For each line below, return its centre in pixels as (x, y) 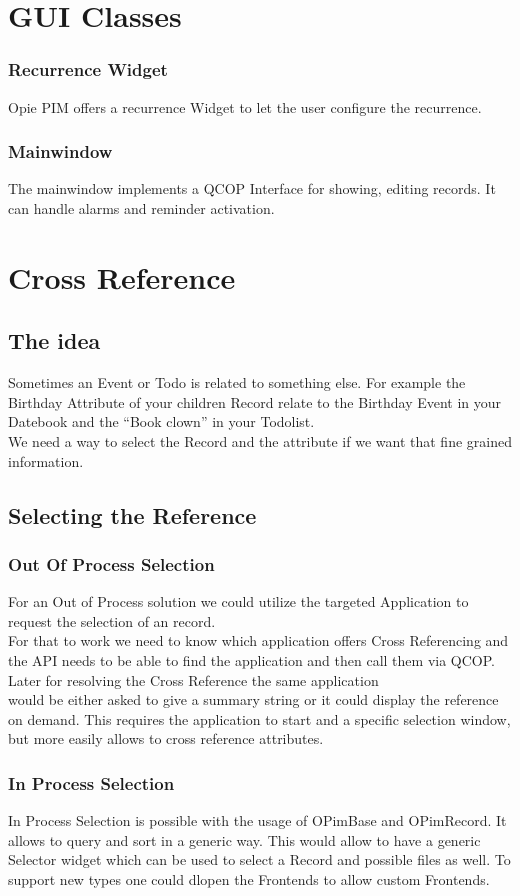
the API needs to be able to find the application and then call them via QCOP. (251, 659)
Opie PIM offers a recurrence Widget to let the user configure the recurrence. (245, 106)
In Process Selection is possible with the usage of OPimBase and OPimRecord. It (257, 820)
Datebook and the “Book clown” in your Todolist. (161, 421)
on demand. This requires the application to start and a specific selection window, (259, 718)
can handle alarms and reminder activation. (141, 208)
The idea (54, 340)
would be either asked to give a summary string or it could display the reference (253, 699)
